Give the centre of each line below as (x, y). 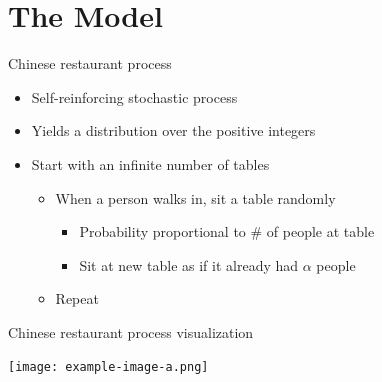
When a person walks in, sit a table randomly (195, 197)
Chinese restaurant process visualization (131, 331)
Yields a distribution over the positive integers (173, 130)
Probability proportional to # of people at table (227, 231)
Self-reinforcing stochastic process (134, 96)
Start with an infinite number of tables (150, 163)
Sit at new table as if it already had (189, 264)
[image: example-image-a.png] (108, 367)
